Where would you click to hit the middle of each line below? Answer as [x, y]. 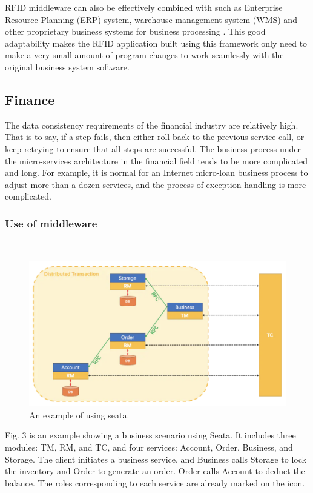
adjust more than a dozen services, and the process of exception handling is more [156, 184]
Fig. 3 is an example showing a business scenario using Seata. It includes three [150, 435]
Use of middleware [51, 223]
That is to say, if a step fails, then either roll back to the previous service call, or [155, 137]
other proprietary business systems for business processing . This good [135, 31]
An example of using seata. [79, 414]
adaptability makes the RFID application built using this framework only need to [156, 43]
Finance [30, 99]
